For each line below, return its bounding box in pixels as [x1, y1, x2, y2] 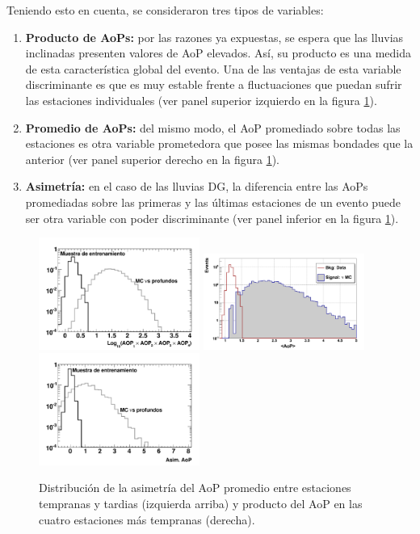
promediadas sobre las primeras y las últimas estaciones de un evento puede [25, 193, 401, 210]
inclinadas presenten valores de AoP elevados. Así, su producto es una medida [25, 44, 412, 61]
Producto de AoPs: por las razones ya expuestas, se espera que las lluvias [25, 28, 404, 45]
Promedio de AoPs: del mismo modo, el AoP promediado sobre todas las [25, 119, 401, 136]
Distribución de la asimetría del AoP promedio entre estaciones [39, 479, 351, 496]
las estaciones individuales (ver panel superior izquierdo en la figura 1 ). [25, 91, 377, 108]
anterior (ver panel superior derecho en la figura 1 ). [25, 150, 280, 167]
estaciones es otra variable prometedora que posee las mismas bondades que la [25, 135, 414, 152]
